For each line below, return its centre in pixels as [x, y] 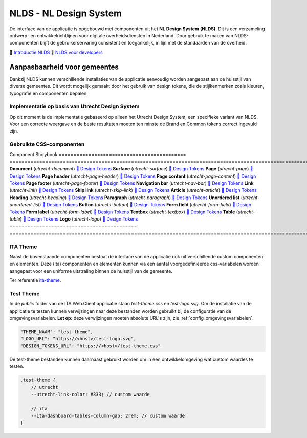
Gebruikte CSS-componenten [47, 144]
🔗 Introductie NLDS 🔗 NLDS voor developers [56, 52]
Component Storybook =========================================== [98, 155]
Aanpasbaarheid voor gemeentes [64, 67]
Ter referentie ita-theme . [35, 280]
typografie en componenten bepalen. [49, 93]
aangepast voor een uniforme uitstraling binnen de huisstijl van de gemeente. [91, 271]
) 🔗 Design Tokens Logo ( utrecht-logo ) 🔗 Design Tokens [79, 219]
